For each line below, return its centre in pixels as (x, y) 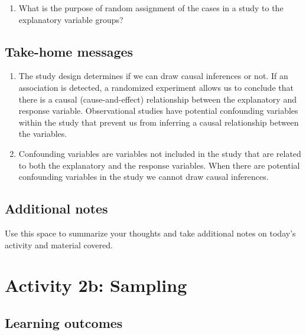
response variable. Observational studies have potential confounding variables (158, 111)
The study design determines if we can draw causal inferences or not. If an (153, 76)
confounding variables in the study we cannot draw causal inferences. (144, 177)
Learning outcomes (64, 322)
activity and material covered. (59, 244)
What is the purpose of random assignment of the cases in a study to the (151, 8)
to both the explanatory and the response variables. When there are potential (159, 165)
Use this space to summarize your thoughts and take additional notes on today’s (150, 233)
